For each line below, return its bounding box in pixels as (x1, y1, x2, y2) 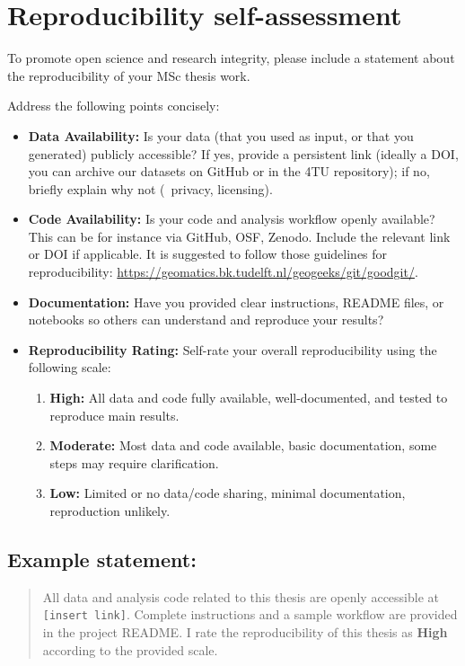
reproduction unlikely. (49, 502, 171, 519)
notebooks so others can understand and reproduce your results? (28, 310, 384, 329)
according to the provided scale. (42, 640, 218, 659)
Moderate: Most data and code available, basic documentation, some (49, 436, 437, 455)
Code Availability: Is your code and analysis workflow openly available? (28, 209, 435, 228)
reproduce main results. (49, 405, 180, 424)
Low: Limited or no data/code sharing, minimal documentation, (49, 484, 406, 502)
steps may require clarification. (49, 453, 219, 472)
